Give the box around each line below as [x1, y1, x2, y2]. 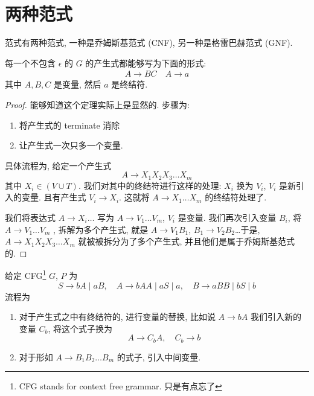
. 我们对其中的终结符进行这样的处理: [78, 179, 222, 191]
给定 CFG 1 [5, 267, 46, 281]
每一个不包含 [5, 56, 56, 69]
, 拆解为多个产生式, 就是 [53, 223, 149, 235]
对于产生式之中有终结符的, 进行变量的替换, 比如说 [19, 310, 216, 323]
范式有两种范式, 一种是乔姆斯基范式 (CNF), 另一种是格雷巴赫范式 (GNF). [5, 36, 293, 49]
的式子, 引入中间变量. [117, 350, 201, 363]
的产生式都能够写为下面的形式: [85, 56, 207, 69]
